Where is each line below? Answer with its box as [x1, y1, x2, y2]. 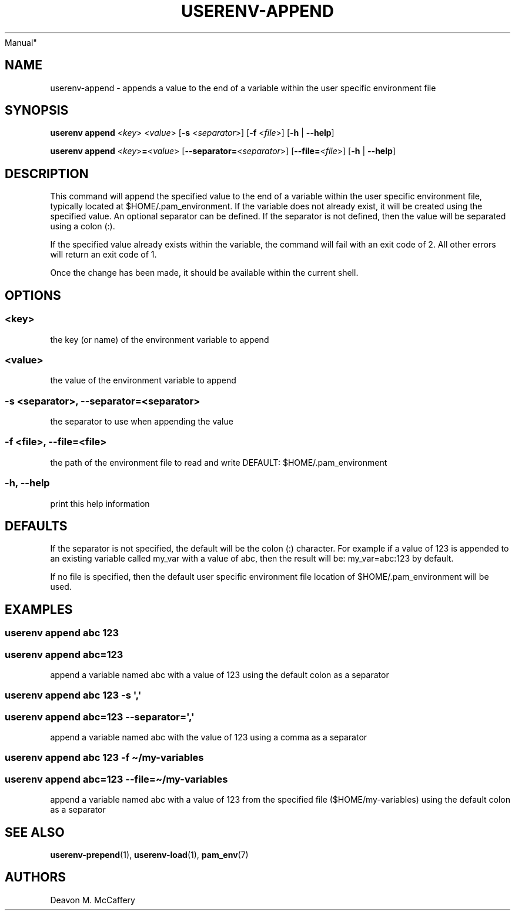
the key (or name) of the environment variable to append [50, 334, 269, 345]
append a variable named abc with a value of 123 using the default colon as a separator [50, 669, 389, 680]
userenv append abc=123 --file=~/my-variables [5, 773, 228, 785]
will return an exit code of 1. [50, 249, 157, 260]
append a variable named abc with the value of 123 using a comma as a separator [50, 732, 367, 743]
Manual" [5, 37, 37, 48]
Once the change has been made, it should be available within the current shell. [50, 268, 359, 278]
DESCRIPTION [5, 166, 89, 181]
